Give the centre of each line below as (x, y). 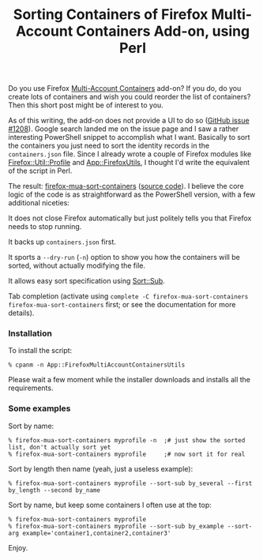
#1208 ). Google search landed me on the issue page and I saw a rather (124, 129)
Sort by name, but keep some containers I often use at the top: (110, 505)
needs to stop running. (45, 227)
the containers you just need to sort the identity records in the (109, 146)
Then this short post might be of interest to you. (86, 105)
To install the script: (40, 351)
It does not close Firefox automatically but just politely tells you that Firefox (130, 218)
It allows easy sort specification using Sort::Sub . (87, 281)
